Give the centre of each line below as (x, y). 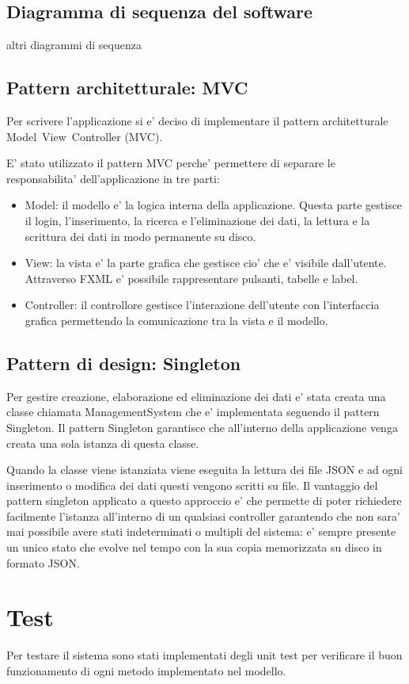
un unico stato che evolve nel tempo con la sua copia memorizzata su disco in (194, 547)
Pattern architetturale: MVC (127, 88)
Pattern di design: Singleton (124, 363)
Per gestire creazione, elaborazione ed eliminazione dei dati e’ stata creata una (196, 396)
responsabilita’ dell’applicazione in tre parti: (113, 178)
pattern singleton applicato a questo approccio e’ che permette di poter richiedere (204, 501)
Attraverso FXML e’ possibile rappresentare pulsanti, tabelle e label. (191, 278)
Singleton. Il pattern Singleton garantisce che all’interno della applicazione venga (202, 427)
